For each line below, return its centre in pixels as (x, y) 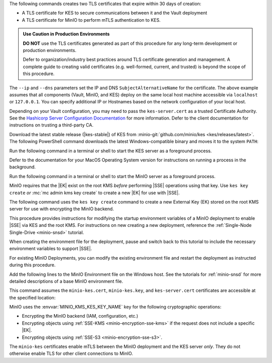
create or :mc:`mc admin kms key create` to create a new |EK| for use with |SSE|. (94, 193)
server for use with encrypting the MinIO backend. (62, 209)
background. (23, 167)
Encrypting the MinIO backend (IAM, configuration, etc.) (80, 316)
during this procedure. (32, 265)
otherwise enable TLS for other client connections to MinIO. (71, 353)
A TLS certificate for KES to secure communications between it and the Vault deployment (115, 13)
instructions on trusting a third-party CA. (51, 125)
